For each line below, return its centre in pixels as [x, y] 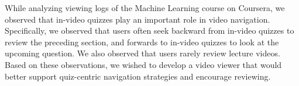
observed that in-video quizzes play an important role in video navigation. [138, 19]
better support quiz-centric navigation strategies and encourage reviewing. [138, 76]
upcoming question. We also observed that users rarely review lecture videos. [142, 53]
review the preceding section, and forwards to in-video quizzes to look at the [142, 42]
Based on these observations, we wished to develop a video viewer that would [143, 64]
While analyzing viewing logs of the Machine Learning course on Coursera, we [145, 8]
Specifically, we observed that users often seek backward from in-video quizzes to [149, 31]
